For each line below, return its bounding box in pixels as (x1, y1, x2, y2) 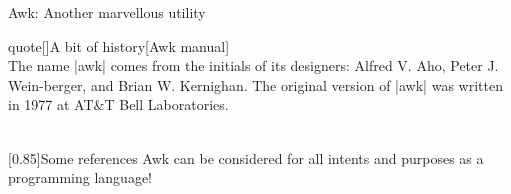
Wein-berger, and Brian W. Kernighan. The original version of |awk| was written (8, 74, 503, 95)
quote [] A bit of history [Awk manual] (8, 35, 230, 56)
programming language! (8, 167, 152, 188)
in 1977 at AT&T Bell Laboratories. (8, 94, 229, 115)
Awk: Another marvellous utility (8, 2, 206, 22)
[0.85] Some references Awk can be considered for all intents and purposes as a (8, 147, 484, 168)
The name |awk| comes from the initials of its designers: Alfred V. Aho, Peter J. (8, 55, 499, 76)
